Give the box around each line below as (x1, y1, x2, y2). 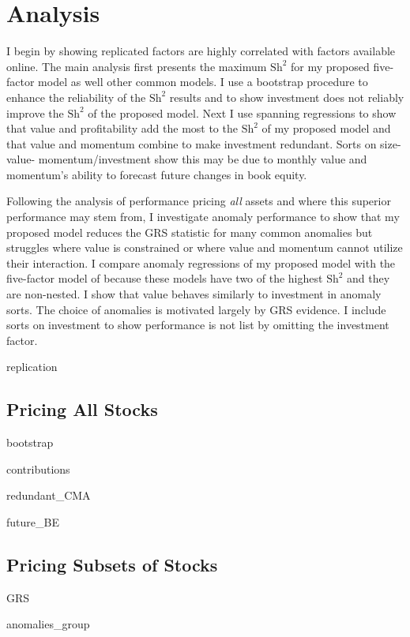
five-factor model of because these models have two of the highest (6, 270, 323, 287)
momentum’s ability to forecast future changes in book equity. (6, 166, 307, 182)
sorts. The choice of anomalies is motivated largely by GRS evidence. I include (6, 301, 386, 317)
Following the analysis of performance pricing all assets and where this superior (6, 193, 391, 209)
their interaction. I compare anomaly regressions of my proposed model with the (6, 254, 396, 271)
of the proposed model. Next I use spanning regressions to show (88, 104, 397, 121)
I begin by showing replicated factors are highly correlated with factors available (6, 43, 396, 59)
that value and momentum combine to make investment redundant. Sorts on (6, 135, 377, 152)
